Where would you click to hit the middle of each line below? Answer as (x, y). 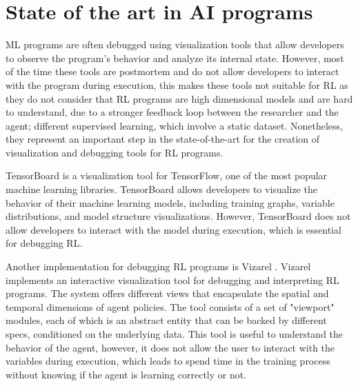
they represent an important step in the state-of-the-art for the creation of (163, 139)
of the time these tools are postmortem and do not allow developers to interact (172, 71)
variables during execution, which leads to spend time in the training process (168, 361)
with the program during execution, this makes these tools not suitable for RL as (177, 84)
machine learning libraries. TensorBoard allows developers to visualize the (161, 189)
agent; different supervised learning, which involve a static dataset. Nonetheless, (175, 125)
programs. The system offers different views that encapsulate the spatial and (167, 293)
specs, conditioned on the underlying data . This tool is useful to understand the (175, 334)
